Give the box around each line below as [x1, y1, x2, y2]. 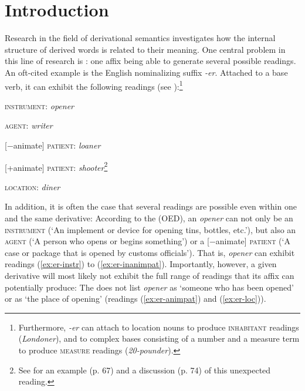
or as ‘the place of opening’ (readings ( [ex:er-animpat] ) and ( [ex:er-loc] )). [5, 292, 266, 305]
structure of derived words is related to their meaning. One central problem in [5, 43, 286, 55]
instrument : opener [5, 99, 74, 112]
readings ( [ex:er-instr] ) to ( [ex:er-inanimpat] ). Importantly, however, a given [5, 258, 277, 270]
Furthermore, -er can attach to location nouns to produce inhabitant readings [18, 321, 299, 333]
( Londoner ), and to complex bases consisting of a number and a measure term [18, 332, 300, 345]
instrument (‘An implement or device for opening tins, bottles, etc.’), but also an [5, 223, 296, 235]
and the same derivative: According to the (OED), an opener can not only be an [5, 211, 293, 224]
